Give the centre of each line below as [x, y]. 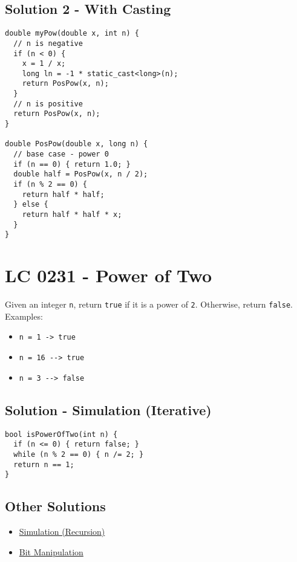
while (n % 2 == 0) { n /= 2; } [79, 454]
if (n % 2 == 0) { [51, 185]
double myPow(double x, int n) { [72, 34]
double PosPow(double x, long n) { [77, 144]
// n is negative [48, 43]
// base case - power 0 [61, 154]
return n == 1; [44, 464]
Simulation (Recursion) [62, 531]
